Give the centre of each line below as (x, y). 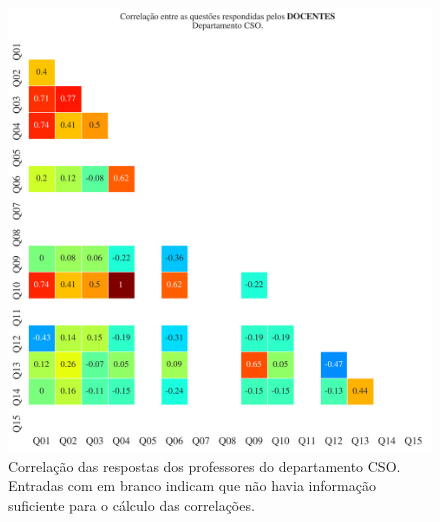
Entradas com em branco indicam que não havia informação (192, 485)
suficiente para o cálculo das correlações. (131, 504)
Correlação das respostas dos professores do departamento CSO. (204, 465)
